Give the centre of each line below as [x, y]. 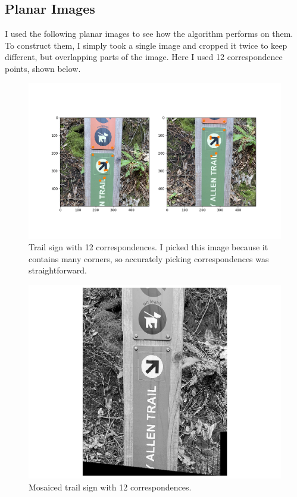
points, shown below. [43, 68]
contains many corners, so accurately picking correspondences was [149, 258]
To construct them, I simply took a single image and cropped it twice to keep [146, 45]
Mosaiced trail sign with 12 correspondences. [110, 487]
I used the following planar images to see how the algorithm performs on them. [149, 34]
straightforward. [58, 270]
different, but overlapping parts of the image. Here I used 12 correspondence [144, 57]
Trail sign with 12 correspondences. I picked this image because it [148, 247]
